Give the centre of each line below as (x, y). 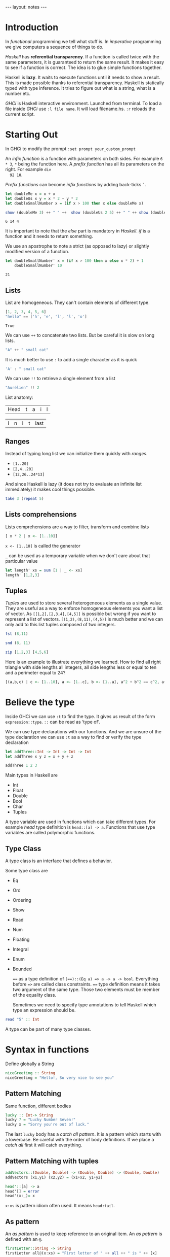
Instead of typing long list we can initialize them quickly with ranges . (76, 454)
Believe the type (40, 702)
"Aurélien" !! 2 (22, 388)
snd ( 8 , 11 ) (18, 643)
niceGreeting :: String (30, 1073)
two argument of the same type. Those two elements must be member (86, 990)
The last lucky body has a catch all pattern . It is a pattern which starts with (83, 1134)
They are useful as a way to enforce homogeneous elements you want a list (84, 608)
